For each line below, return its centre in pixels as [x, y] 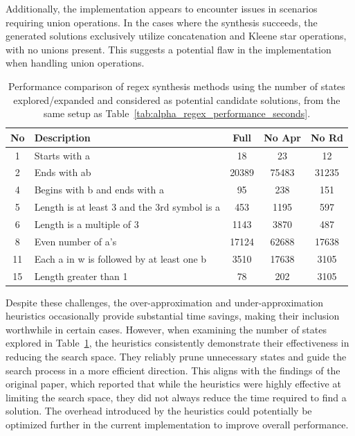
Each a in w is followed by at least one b [120, 258]
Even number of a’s [75, 241]
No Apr [282, 137]
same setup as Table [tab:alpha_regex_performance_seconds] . [177, 113]
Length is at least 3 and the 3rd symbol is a [127, 207]
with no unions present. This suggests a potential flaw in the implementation [169, 49]
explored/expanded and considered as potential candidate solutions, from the [177, 99]
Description [62, 137]
